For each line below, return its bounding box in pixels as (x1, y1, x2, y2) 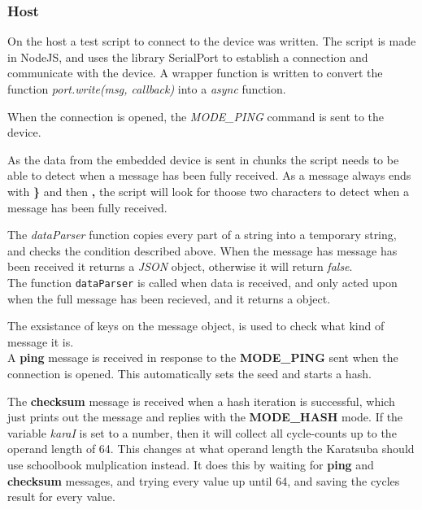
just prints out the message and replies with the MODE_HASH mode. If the (7, 408, 403, 425)
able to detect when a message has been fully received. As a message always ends (7, 167, 411, 184)
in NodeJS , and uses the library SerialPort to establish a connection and (7, 48, 368, 65)
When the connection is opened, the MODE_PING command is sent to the (7, 107, 385, 124)
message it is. (7, 333, 74, 350)
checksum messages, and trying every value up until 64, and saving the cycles (7, 472, 400, 489)
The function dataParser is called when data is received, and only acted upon (7, 273, 398, 290)
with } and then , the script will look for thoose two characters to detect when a (7, 182, 409, 199)
